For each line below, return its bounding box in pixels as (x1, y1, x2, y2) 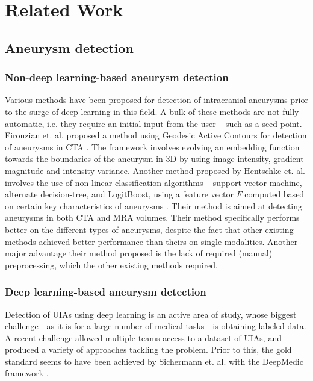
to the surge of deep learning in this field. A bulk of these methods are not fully (5, 105, 299, 117)
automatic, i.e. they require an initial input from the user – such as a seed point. (5, 117, 302, 129)
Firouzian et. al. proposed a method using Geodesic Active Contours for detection (5, 129, 307, 141)
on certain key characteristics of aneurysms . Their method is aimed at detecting (5, 199, 303, 212)
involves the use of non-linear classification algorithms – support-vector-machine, (5, 176, 302, 188)
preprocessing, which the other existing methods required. (5, 258, 218, 271)
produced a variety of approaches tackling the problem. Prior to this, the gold (5, 343, 292, 356)
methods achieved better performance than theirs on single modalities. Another (5, 235, 298, 247)
